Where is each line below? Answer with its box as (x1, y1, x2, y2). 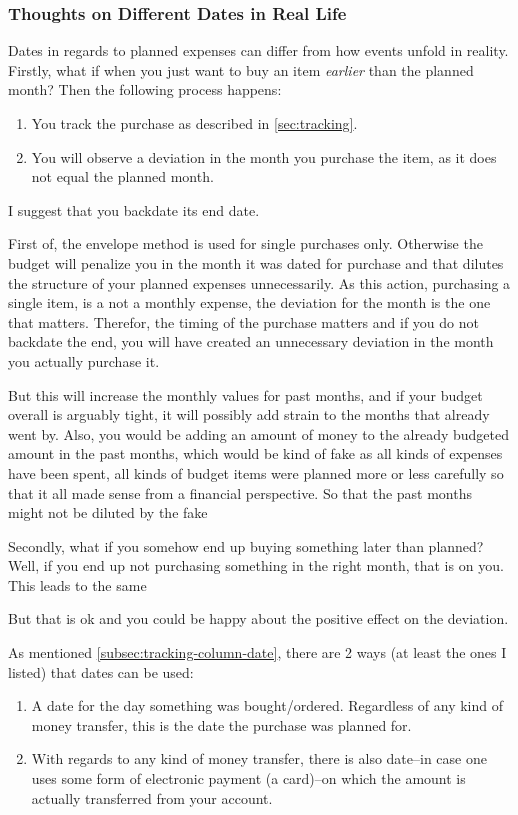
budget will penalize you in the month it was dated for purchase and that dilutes (8, 252, 504, 273)
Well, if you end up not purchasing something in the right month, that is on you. (8, 555, 504, 576)
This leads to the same (8, 574, 147, 595)
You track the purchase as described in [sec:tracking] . (31, 113, 358, 133)
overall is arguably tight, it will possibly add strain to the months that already (8, 404, 490, 425)
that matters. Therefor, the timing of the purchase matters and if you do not (8, 311, 479, 332)
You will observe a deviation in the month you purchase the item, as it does (31, 146, 497, 167)
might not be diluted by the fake (8, 502, 208, 523)
